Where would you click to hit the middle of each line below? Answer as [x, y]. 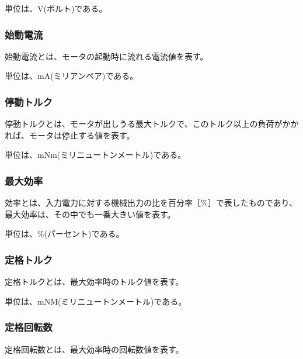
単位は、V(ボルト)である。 [56, 8]
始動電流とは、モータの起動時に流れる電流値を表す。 [107, 56]
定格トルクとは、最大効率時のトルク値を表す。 [94, 282]
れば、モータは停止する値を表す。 [70, 135]
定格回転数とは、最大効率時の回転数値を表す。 [94, 349]
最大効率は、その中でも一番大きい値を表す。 [90, 214]
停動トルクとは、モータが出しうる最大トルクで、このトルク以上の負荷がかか [152, 124]
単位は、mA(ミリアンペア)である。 [72, 76]
